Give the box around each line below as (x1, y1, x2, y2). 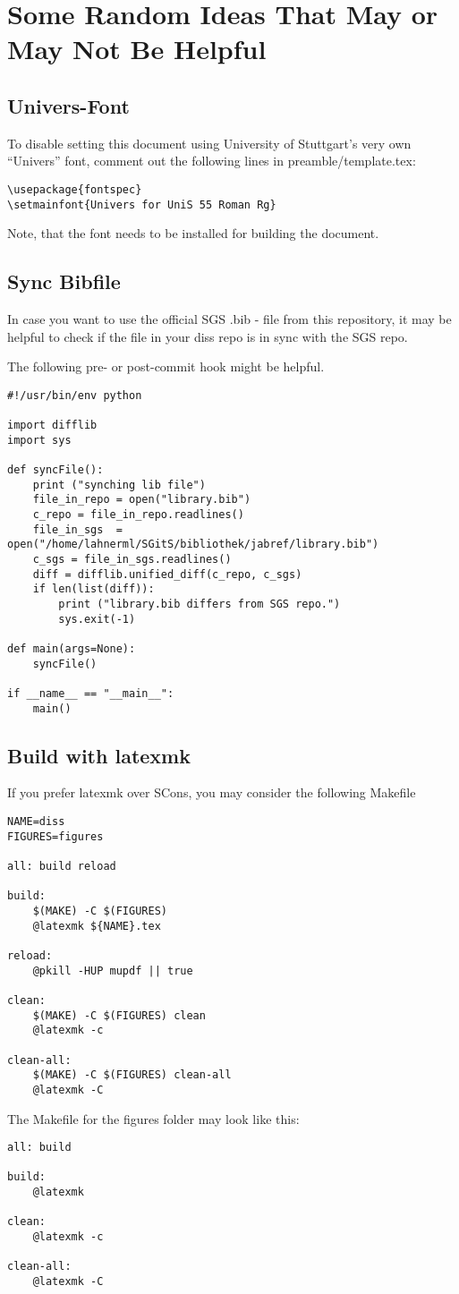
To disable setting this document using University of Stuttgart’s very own (7, 133, 412, 152)
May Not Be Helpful (7, 30, 267, 67)
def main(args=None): (7, 643, 136, 655)
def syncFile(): (7, 464, 104, 477)
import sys (7, 433, 72, 447)
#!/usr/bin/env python (7, 388, 142, 402)
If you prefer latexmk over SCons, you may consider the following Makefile (7, 783, 416, 802)
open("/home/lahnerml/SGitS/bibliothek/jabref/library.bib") (7, 538, 379, 551)
